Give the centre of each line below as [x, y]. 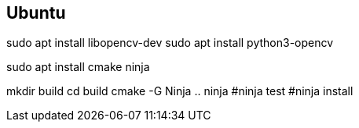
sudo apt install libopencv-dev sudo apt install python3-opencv [170, 43]
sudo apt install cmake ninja [78, 67]
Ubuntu [36, 13]
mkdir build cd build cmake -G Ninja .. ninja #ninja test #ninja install [180, 91]
